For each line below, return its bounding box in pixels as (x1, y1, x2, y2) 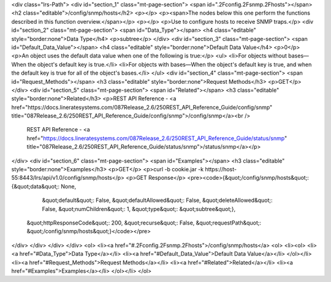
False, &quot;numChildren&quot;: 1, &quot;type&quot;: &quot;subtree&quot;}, (42, 205, 236, 212)
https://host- (205, 166, 237, 173)
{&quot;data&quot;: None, (11, 182, 77, 190)
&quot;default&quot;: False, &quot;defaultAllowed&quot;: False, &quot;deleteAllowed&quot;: (42, 196, 273, 204)
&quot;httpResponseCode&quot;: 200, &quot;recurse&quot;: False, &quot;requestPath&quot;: (26, 219, 262, 226)
